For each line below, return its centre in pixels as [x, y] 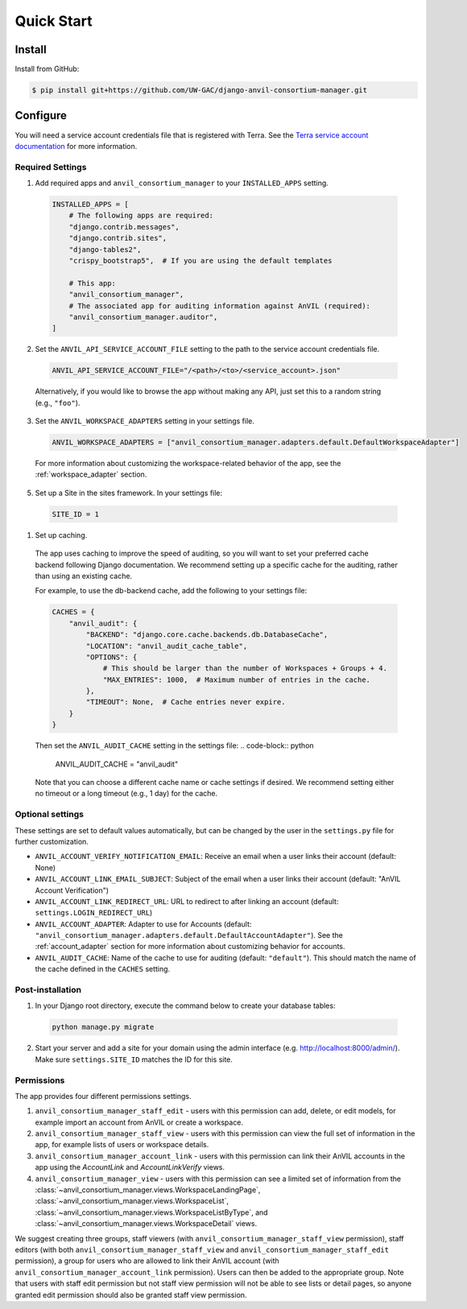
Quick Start [54, 21]
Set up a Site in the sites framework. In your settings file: [129, 493]
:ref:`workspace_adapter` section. [91, 474]
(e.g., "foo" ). [58, 403]
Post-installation [48, 990]
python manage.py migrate [103, 1027]
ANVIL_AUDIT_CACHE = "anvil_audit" [117, 764]
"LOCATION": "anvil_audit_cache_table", [167, 646]
